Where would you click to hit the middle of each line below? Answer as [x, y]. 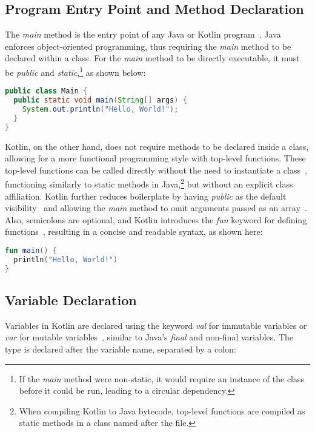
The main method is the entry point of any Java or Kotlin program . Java [143, 34]
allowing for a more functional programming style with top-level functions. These [155, 158]
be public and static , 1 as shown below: [75, 71]
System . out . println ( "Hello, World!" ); [100, 109]
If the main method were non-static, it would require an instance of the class [162, 378]
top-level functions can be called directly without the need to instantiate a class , [156, 170]
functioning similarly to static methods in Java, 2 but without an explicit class [149, 183]
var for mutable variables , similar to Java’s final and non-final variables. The [149, 337]
